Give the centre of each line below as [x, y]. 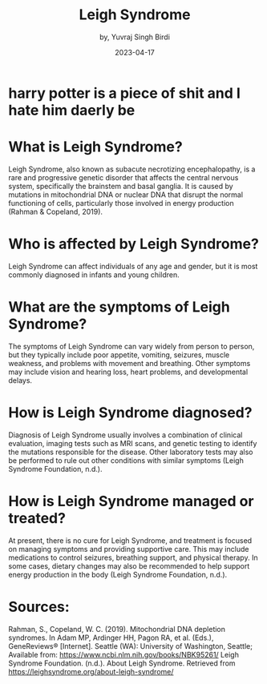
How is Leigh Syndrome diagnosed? [130, 412]
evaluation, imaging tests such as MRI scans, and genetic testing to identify [133, 443]
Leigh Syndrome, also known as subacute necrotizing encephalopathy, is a [132, 169]
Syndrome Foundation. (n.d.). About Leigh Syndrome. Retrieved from [122, 663]
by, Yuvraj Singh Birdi [135, 37]
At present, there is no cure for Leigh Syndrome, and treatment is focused [130, 540]
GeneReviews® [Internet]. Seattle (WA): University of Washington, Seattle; [130, 646]
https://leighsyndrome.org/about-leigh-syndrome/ [91, 671]
